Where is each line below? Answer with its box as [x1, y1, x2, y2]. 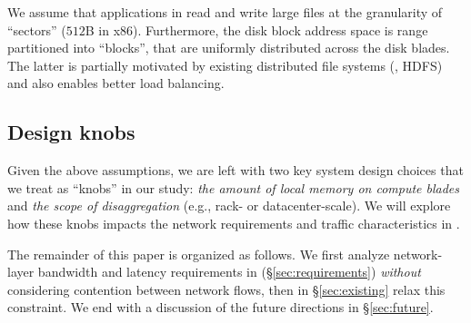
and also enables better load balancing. [7, 73, 225, 93]
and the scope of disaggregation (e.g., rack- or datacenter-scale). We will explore [7, 196, 451, 215]
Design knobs [7, 118, 135, 146]
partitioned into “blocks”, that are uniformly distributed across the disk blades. [7, 38, 450, 57]
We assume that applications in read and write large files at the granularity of [7, 3, 443, 21]
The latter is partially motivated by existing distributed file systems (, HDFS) [7, 55, 443, 74]
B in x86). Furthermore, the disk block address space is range [85, 20, 428, 39]
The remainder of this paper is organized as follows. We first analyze [7, 244, 390, 263]
